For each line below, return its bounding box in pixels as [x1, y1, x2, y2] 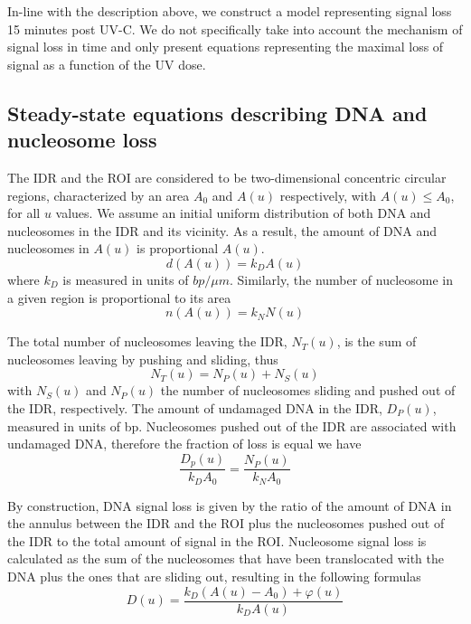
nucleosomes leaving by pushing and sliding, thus [7, 349, 278, 368]
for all [7, 203, 41, 222]
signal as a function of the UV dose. [7, 54, 206, 73]
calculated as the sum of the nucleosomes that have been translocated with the [7, 549, 444, 568]
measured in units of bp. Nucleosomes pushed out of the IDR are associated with [7, 416, 457, 435]
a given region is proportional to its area [7, 288, 231, 307]
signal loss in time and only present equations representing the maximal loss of [7, 37, 444, 56]
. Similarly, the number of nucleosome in [229, 269, 454, 288]
